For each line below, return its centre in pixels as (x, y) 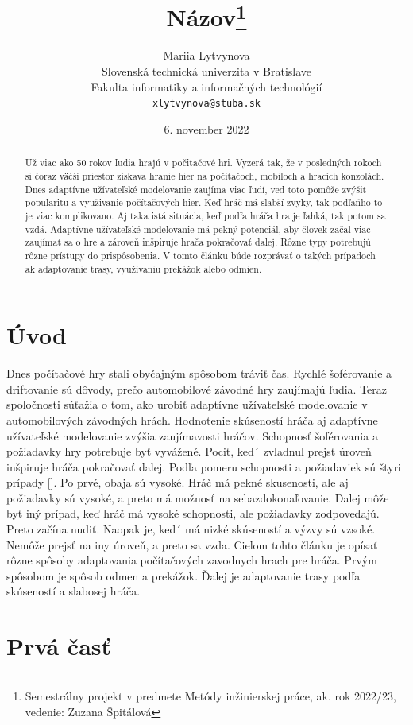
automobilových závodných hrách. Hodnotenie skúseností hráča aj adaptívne (192, 419)
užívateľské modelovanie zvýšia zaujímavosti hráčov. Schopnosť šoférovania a (192, 435)
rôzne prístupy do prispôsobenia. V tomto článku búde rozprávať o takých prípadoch (200, 255)
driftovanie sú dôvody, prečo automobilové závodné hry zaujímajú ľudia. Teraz (197, 388)
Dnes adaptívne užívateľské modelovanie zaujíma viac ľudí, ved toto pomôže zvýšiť (196, 189)
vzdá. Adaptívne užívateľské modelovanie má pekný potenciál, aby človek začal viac (198, 229)
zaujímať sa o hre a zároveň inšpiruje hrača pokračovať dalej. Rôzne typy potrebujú (198, 242)
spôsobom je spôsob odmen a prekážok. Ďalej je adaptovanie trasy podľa (183, 575)
